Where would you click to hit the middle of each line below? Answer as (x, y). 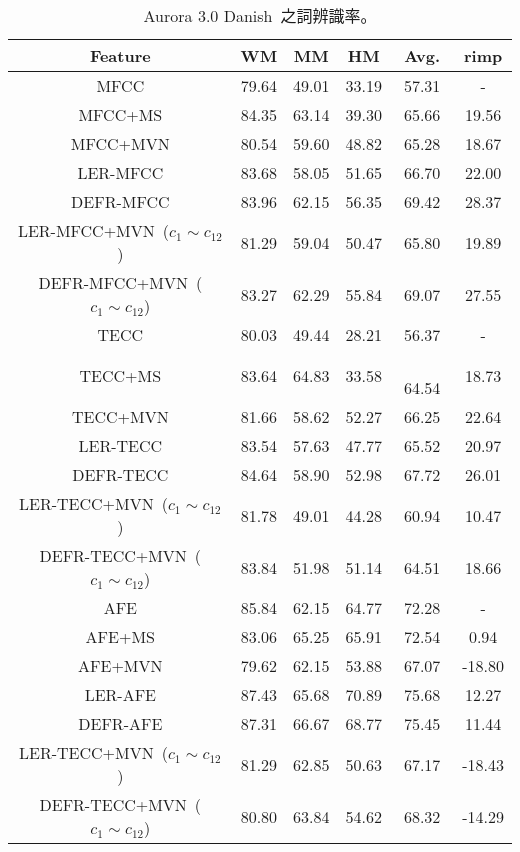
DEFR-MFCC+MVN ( (120, 282)
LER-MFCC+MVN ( (93, 230)
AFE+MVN (120, 665)
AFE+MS (120, 636)
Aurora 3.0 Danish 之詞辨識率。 (260, 15)
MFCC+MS (120, 114)
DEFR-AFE (120, 723)
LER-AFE (120, 694)
